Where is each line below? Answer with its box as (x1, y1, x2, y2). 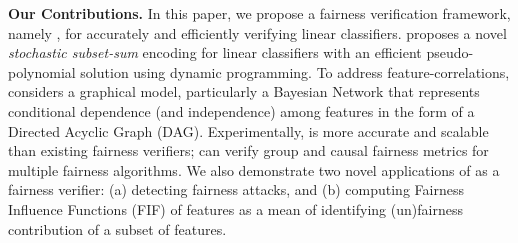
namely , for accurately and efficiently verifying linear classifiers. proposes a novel (8, 22, 507, 43)
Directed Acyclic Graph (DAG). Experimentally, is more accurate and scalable (8, 120, 489, 141)
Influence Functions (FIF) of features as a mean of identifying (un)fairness (8, 198, 463, 219)
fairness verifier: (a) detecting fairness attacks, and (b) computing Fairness (8, 179, 464, 200)
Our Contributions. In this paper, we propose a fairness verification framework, (8, 3, 511, 23)
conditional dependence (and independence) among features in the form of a (8, 100, 475, 121)
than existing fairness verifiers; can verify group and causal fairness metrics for (8, 140, 489, 161)
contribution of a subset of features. (8, 218, 227, 239)
